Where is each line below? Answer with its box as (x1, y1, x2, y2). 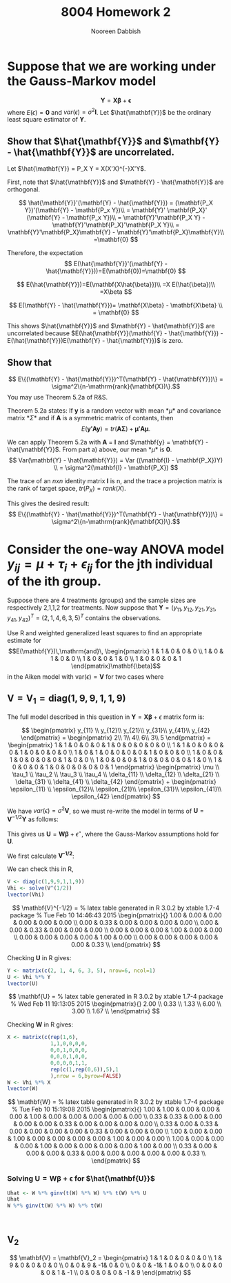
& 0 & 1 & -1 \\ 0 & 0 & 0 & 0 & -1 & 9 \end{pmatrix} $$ (40, 1268, 192, 1277)
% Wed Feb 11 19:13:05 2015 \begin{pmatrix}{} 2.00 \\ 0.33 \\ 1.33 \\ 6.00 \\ (10, 1000, 222, 1008)
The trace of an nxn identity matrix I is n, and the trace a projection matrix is (7, 476, 223, 485)
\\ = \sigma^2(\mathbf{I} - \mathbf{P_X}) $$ (53, 463, 179, 471)
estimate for (7, 636, 41, 644)
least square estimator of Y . (7, 115, 86, 124)
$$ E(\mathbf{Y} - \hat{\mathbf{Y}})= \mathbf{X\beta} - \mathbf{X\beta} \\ (9, 301, 223, 310)
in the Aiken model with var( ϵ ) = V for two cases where (7, 672, 164, 681)
